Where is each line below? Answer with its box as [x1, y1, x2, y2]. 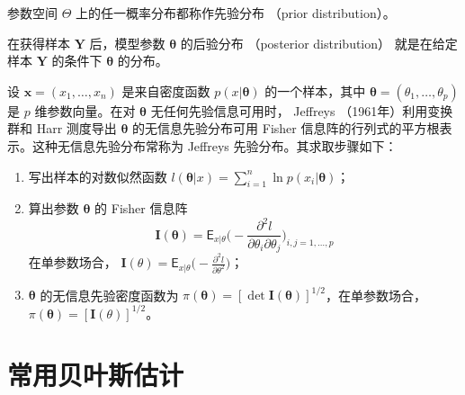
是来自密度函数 [121, 81, 210, 100]
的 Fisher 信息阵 [94, 199, 188, 218]
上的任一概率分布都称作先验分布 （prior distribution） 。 [76, 4, 396, 22]
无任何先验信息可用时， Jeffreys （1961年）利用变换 [150, 101, 453, 120]
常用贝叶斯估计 [7, 356, 184, 393]
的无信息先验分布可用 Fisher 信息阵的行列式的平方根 [132, 119, 440, 138]
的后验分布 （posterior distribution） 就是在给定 [180, 33, 458, 52]
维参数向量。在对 [34, 101, 136, 120]
